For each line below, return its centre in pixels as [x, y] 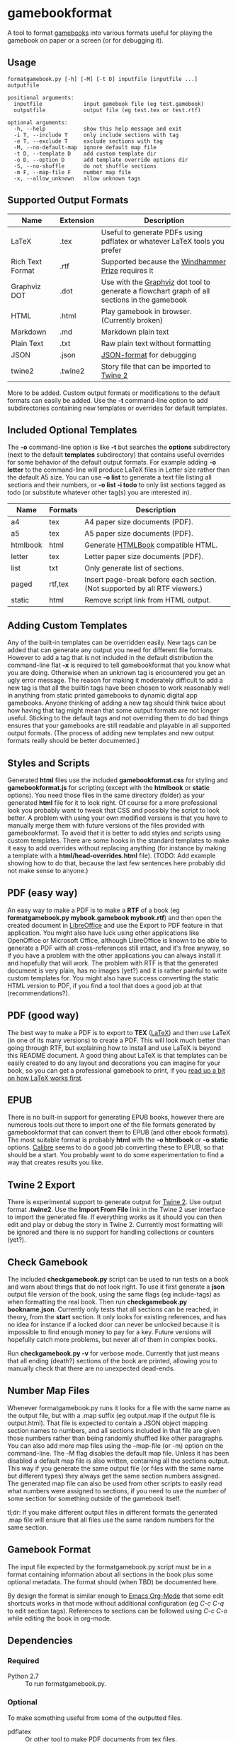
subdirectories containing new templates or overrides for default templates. [118, 408]
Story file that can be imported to [156, 366]
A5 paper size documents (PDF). [139, 534]
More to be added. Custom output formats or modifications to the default [114, 393]
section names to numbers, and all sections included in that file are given [114, 1430]
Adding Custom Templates [67, 626]
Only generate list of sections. [134, 568]
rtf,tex [59, 584]
